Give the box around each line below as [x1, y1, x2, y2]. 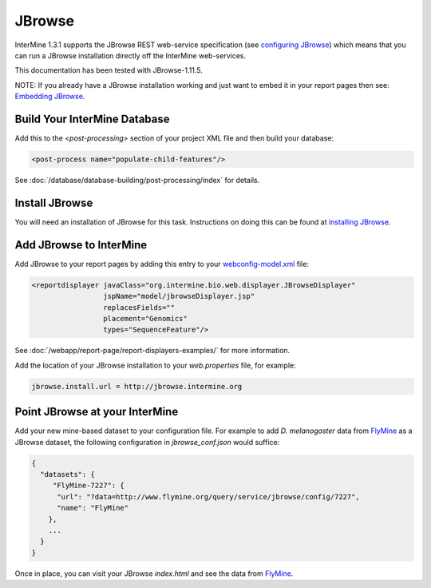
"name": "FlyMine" [57, 503, 129, 513]
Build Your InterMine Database [14, 112, 170, 125]
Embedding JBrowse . [14, 92, 85, 101]
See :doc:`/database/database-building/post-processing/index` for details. [14, 175, 260, 185]
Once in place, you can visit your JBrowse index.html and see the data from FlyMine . [14, 568, 294, 578]
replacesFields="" [102, 303, 176, 312]
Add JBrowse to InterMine [14, 238, 148, 252]
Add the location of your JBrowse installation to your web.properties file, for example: [14, 360, 297, 370]
